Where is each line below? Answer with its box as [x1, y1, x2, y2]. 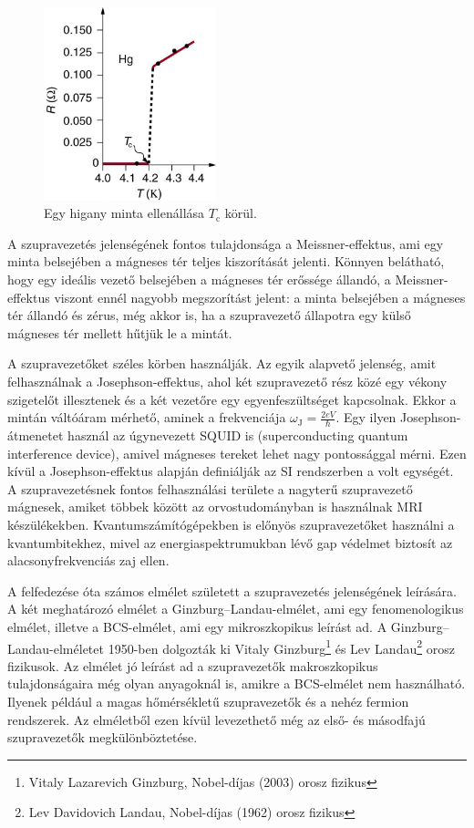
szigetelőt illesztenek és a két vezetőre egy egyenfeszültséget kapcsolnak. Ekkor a [7, 389, 457, 409]
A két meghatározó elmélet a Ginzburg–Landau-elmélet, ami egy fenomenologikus [7, 599, 464, 618]
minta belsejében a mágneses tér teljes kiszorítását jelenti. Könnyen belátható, [7, 252, 445, 271]
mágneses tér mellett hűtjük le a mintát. [7, 323, 232, 342]
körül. [224, 203, 257, 223]
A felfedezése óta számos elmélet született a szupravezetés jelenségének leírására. [7, 581, 457, 600]
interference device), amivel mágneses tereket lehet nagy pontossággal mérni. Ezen [7, 443, 467, 462]
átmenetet [7, 426, 64, 444]
